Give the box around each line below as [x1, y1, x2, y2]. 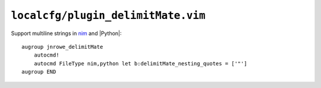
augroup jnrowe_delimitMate [21, 43, 103, 50]
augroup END [21, 68, 56, 76]
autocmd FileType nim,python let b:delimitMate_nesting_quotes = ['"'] [33, 60, 247, 67]
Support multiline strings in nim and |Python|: [11, 30, 122, 37]
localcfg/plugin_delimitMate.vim [11, 9, 206, 22]
